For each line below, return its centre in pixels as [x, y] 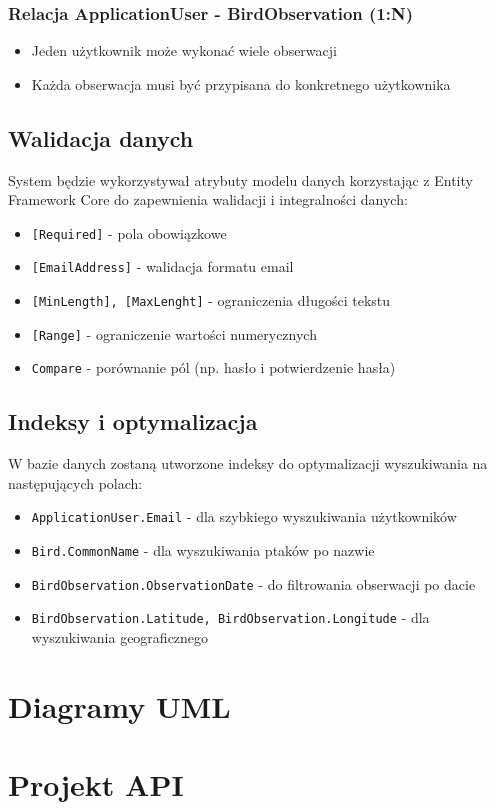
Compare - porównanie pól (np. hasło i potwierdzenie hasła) [213, 367]
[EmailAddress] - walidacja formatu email [162, 266]
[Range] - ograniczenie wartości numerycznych [174, 333]
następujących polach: [75, 482]
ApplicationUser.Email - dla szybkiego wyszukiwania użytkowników [244, 516]
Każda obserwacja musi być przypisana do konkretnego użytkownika [241, 83]
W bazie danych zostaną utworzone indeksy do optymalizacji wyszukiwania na [248, 463]
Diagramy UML [119, 705]
